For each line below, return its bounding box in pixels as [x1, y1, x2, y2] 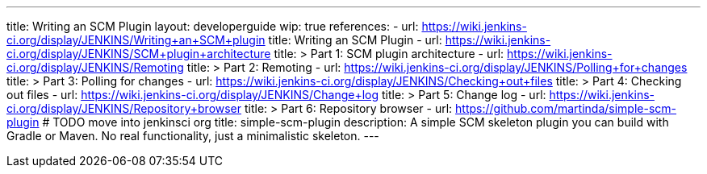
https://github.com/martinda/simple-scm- [455, 101, 677, 115]
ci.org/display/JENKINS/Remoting [6, 60, 184, 74]
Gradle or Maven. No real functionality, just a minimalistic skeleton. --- [6, 129, 379, 143]
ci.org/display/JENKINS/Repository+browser [6, 101, 242, 115]
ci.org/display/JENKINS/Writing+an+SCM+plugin [6, 33, 266, 47]
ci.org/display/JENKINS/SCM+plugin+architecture [6, 47, 271, 60]
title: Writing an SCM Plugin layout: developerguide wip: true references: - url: [6, 19, 419, 33]
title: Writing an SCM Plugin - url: [268, 33, 442, 47]
